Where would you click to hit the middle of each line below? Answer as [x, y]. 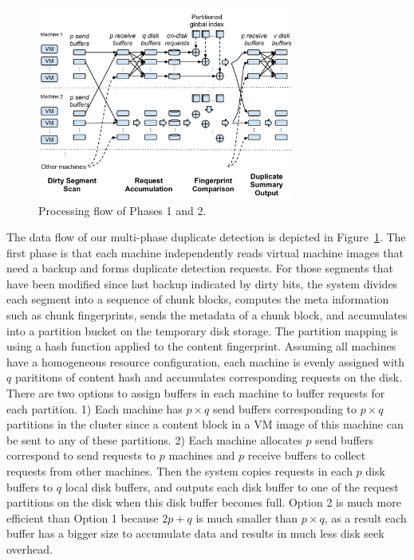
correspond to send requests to [81, 455]
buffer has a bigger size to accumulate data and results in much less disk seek [195, 533]
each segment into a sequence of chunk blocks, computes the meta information [198, 299]
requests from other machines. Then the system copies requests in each [179, 471]
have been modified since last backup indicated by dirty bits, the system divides [202, 283]
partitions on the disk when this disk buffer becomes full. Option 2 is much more [204, 502]
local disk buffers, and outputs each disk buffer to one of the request [232, 486]
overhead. [30, 548]
